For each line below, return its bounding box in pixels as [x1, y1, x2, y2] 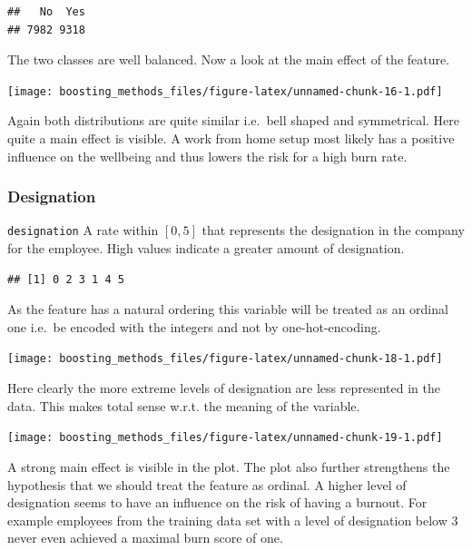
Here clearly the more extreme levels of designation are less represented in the [7, 378, 440, 398]
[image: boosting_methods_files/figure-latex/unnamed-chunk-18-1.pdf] [7, 352, 443, 366]
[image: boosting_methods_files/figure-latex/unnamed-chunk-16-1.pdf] [7, 84, 443, 98]
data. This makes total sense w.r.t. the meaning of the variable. [7, 396, 360, 415]
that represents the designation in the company [202, 221, 465, 240]
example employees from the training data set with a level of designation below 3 [7, 510, 458, 529]
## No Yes [7, 5, 85, 18]
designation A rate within [7, 221, 159, 240]
